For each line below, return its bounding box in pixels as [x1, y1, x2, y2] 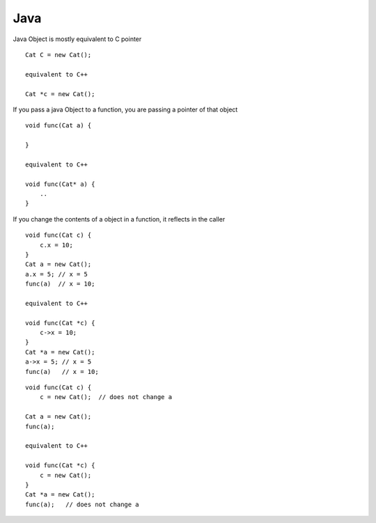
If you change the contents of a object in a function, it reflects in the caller [13, 214, 226, 223]
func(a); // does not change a [25, 500, 139, 508]
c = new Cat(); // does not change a [39, 393, 173, 401]
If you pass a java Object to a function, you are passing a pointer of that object [13, 105, 238, 114]
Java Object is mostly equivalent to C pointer [13, 35, 142, 43]
